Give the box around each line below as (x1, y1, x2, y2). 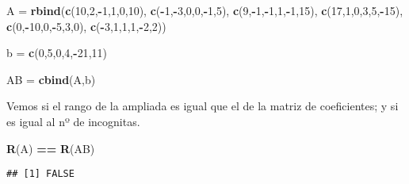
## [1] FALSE (6, 168, 75, 180)
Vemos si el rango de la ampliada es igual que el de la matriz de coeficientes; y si (6, 98, 399, 114)
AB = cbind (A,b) (6, 71, 96, 87)
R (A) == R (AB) (6, 140, 95, 156)
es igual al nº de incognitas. (6, 113, 140, 129)
